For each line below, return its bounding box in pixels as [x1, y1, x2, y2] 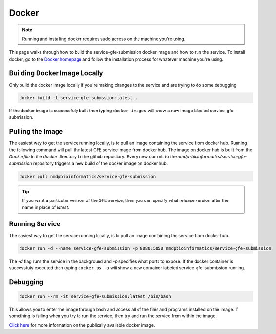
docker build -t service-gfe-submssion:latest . [19, 95, 138, 100]
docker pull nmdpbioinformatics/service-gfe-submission [19, 174, 156, 179]
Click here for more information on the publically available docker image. [9, 322, 155, 328]
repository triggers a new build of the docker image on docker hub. [33, 160, 168, 166]
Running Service [9, 220, 61, 228]
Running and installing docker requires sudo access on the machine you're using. [22, 36, 186, 42]
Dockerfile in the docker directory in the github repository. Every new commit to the [9, 154, 177, 159]
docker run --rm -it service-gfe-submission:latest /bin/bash [19, 294, 171, 299]
